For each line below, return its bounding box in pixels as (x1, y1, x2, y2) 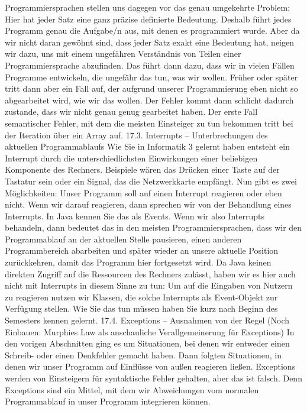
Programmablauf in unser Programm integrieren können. (5, 395, 211, 407)
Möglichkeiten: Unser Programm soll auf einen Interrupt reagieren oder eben (5, 186, 282, 199)
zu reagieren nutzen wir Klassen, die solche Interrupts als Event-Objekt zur (5, 290, 278, 303)
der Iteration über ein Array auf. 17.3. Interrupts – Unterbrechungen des (5, 128, 268, 141)
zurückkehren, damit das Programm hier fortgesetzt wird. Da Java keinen (5, 256, 272, 268)
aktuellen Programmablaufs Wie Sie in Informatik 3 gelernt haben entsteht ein (5, 140, 290, 153)
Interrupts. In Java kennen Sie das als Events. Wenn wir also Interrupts (5, 209, 264, 222)
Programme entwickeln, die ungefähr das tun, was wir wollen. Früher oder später (5, 70, 298, 83)
